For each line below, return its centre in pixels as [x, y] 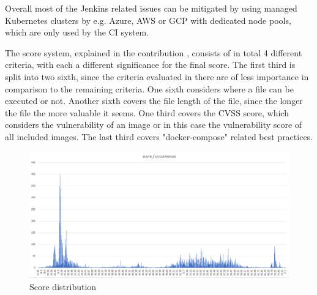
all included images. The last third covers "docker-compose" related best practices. [159, 136]
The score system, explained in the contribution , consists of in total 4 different [154, 52]
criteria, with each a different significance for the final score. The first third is [150, 65]
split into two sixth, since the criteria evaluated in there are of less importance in [157, 76]
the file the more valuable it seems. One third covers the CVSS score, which [147, 112]
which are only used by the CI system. [77, 32]
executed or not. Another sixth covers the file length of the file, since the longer [154, 101]
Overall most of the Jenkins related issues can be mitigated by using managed [151, 8]
